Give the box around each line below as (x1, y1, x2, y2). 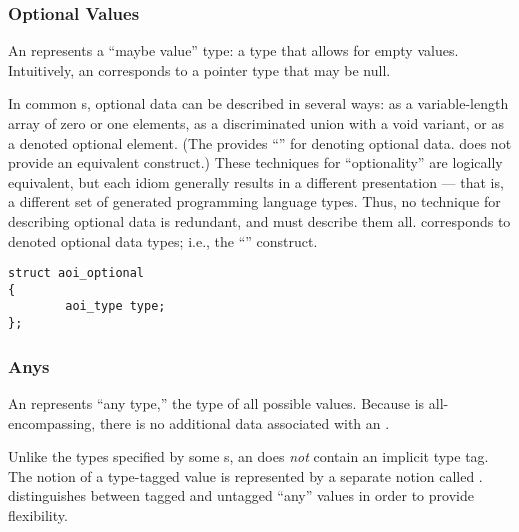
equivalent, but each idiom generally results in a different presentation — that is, (8, 171, 504, 192)
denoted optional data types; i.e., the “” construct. (8, 230, 318, 251)
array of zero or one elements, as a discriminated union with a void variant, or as (8, 113, 505, 133)
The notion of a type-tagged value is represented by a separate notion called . (8, 465, 483, 486)
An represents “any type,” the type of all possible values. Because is (8, 393, 425, 413)
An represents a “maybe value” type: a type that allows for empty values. (8, 40, 459, 61)
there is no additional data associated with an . (99, 412, 390, 433)
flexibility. (8, 504, 68, 525)
